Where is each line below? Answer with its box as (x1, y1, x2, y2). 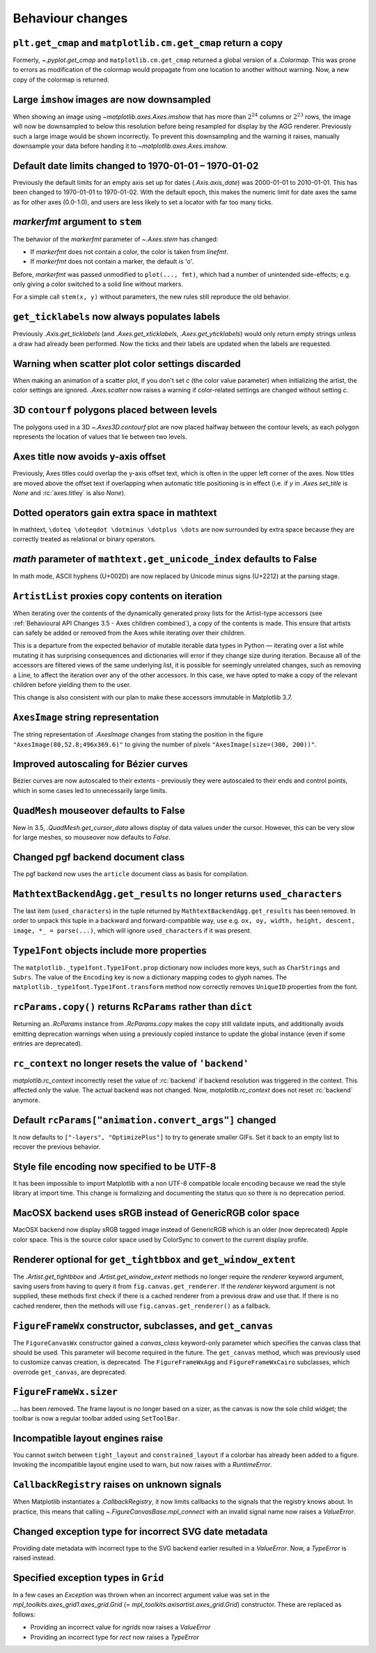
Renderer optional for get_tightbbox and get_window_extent (13, 1253, 296, 1265)
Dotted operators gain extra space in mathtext (13, 506, 217, 519)
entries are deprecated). (13, 1039, 83, 1048)
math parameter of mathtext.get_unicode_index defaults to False (13, 553, 318, 565)
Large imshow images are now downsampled (13, 93, 212, 105)
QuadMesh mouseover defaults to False (13, 804, 185, 816)
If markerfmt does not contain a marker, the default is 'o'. (30, 257, 194, 266)
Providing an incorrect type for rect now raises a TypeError (30, 1633, 200, 1641)
